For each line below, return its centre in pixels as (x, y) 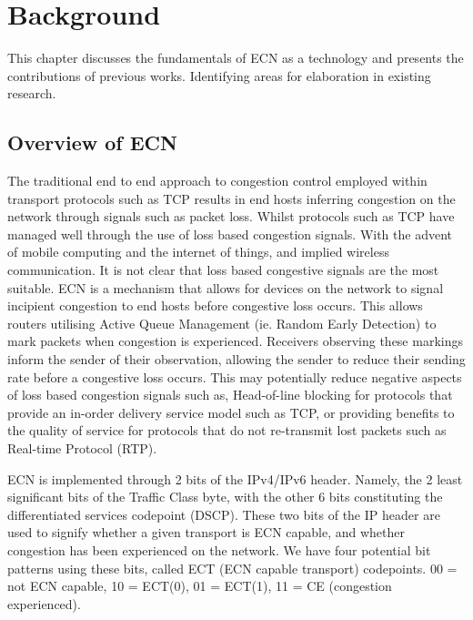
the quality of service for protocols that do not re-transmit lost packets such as (227, 430)
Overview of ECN (92, 142)
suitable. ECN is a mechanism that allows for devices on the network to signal (226, 287)
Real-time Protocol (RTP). (82, 448)
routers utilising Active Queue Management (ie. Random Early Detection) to (222, 323)
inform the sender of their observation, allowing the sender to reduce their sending (236, 359)
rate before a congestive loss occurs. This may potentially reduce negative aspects (235, 376)
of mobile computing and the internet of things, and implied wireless (198, 252)
